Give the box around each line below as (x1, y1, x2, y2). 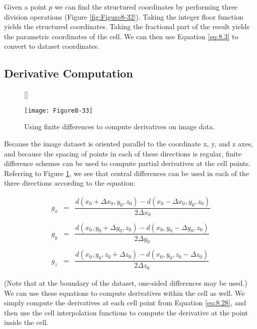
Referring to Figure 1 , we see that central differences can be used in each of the (4, 168, 249, 178)
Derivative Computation (4, 65, 133, 81)
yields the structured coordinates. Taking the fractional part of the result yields (4, 21, 250, 32)
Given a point (4, 2, 47, 12)
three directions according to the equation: (4, 178, 136, 188)
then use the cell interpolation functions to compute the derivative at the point (4, 307, 248, 317)
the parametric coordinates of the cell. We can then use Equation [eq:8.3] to (4, 31, 238, 41)
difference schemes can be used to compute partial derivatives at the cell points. (4, 158, 250, 169)
